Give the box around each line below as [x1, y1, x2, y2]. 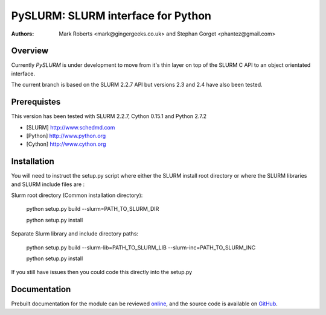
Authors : [11, 30, 34, 37]
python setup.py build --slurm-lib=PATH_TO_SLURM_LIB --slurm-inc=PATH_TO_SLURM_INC [26, 244, 256, 251]
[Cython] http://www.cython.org [26, 140, 106, 148]
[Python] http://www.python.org [26, 132, 106, 139]
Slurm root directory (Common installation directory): [11, 192, 143, 199]
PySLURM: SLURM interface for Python [11, 9, 211, 22]
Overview [11, 46, 49, 56]
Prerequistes [11, 97, 61, 107]
